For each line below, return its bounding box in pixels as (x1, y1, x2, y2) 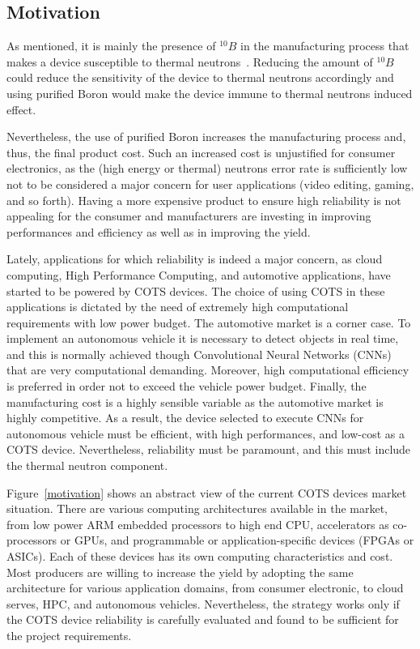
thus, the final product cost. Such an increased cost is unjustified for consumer (6, 143, 396, 160)
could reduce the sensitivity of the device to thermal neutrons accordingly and (6, 69, 394, 86)
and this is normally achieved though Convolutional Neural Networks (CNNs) (6, 345, 392, 362)
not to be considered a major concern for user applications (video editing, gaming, (6, 175, 414, 192)
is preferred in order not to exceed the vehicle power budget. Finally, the (6, 378, 367, 395)
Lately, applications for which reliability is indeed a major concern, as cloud (6, 250, 383, 267)
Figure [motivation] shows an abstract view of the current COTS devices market (6, 484, 407, 501)
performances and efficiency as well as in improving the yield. (6, 223, 311, 240)
